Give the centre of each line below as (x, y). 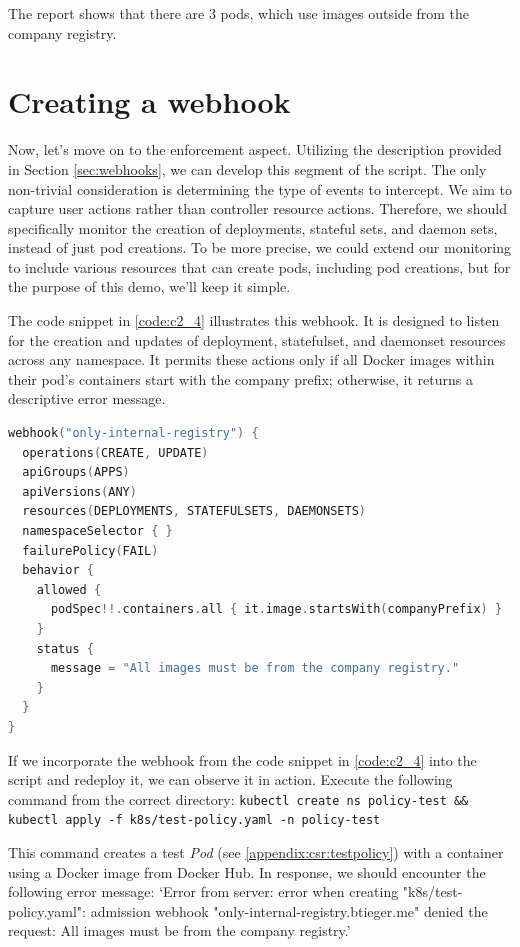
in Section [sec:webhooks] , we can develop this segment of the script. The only (247, 168)
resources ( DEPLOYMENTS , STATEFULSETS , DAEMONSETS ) (194, 511)
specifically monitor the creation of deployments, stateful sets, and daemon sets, (253, 227)
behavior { (58, 570)
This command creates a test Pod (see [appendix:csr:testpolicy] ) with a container (256, 852)
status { (65, 648)
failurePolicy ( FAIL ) (90, 550)
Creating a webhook (149, 101)
